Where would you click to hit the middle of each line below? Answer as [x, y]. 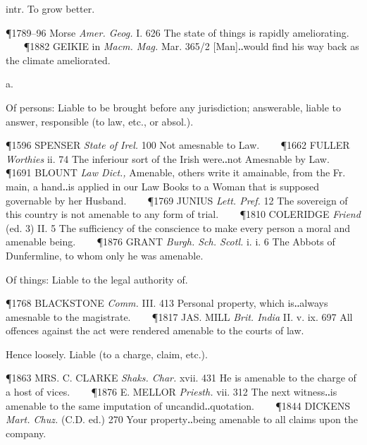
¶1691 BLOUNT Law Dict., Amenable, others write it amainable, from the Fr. [176, 172]
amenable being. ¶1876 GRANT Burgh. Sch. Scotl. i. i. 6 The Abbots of [170, 242]
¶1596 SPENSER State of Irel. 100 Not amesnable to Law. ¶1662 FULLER [178, 145]
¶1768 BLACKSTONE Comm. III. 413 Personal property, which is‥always [167, 303]
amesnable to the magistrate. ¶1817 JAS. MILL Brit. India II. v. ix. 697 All [179, 316]
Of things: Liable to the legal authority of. [97, 279]
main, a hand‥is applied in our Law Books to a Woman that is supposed [163, 186]
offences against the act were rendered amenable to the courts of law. [155, 330]
